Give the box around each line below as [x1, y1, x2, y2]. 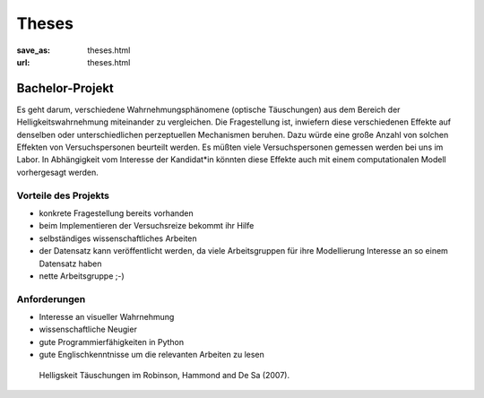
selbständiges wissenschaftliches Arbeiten [39, 233, 197, 244]
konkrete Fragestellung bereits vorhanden [39, 207, 194, 219]
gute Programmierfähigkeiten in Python [39, 336, 185, 347]
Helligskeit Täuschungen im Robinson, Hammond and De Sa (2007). [39, 369, 290, 380]
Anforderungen [16, 292, 86, 305]
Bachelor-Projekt [16, 81, 114, 96]
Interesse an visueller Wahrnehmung [39, 312, 175, 323]
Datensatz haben [39, 258, 102, 269]
